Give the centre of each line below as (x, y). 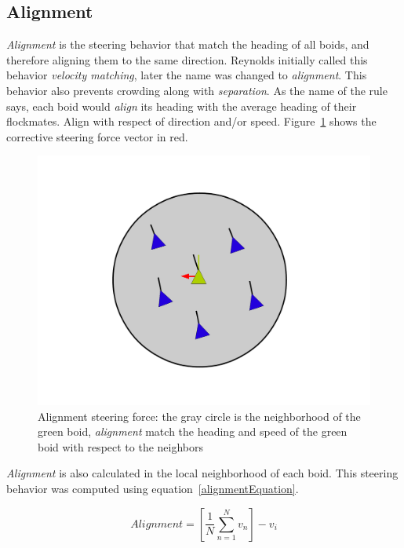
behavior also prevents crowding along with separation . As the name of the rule (197, 90)
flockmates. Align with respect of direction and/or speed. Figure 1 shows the (191, 121)
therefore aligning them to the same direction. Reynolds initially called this (187, 59)
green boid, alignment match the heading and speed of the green (193, 431)
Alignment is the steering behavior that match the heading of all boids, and (188, 44)
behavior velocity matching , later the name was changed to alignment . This (187, 75)
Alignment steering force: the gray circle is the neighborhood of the (199, 416)
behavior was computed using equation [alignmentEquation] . (153, 488)
